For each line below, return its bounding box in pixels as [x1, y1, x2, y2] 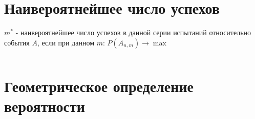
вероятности [4, 96, 85, 116]
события [4, 37, 30, 47]
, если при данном [37, 37, 95, 47]
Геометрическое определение [4, 75, 194, 96]
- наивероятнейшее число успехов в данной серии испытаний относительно [15, 27, 251, 38]
